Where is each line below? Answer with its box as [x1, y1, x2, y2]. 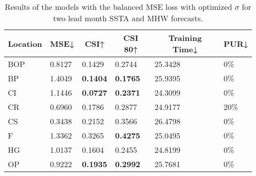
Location [8, 37, 42, 49]
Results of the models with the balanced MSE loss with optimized [4, 1, 232, 12]
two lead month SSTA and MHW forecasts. [53, 12, 203, 24]
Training [168, 32, 202, 43]
